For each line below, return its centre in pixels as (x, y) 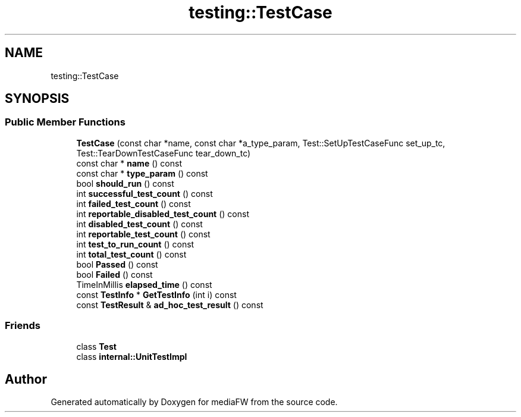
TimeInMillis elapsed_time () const (144, 284)
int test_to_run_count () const (135, 244)
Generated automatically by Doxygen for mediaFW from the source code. (194, 402)
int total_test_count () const (131, 254)
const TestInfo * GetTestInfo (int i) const (156, 294)
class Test (96, 346)
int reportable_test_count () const (143, 234)
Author (26, 379)
